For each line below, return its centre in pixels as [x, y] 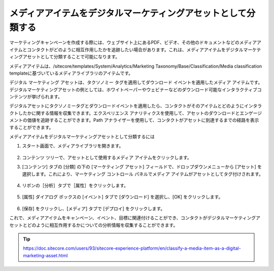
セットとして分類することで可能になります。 [74, 57]
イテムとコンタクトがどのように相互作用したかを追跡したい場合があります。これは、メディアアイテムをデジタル [126, 49]
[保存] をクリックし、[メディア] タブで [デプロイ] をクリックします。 [94, 209]
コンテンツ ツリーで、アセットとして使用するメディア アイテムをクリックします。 [107, 157]
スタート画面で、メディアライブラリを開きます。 [73, 146]
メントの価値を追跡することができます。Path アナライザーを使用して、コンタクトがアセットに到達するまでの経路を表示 [134, 120]
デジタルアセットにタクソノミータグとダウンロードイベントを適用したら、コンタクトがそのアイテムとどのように [127, 106]
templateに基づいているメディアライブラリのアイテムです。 [71, 73]
